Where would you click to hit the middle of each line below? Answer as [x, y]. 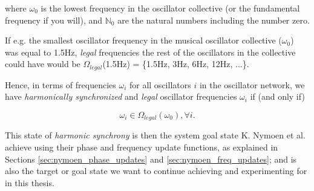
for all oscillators [160, 84]
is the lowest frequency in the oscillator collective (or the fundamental [170, 8]
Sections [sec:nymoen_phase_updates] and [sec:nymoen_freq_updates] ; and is [151, 159]
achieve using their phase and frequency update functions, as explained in [142, 147]
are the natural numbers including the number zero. [214, 20]
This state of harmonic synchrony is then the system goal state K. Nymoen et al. [155, 135]
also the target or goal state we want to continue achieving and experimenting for [156, 171]
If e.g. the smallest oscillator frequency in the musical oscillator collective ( [143, 40]
